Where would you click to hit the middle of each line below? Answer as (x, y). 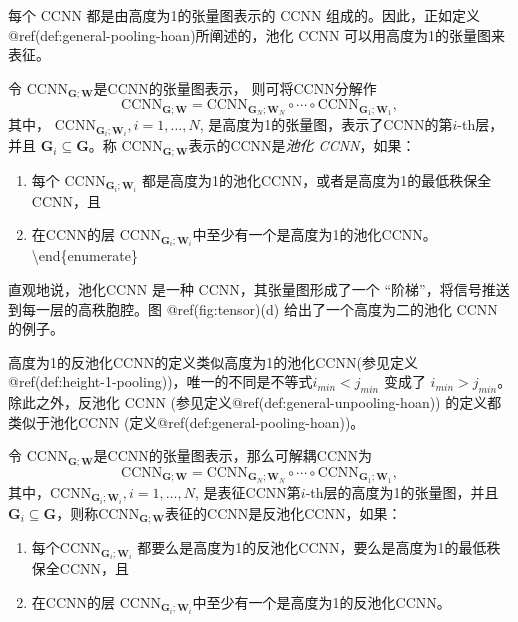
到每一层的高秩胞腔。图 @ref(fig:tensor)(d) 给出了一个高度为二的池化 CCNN (253, 308)
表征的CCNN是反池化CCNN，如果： (283, 512)
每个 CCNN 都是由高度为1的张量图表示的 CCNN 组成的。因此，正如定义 (244, 15)
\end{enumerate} (85, 255)
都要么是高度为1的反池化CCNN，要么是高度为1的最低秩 (319, 547)
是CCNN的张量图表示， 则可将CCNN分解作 (235, 87)
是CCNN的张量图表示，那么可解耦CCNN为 (233, 455)
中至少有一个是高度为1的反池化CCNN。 (321, 601)
